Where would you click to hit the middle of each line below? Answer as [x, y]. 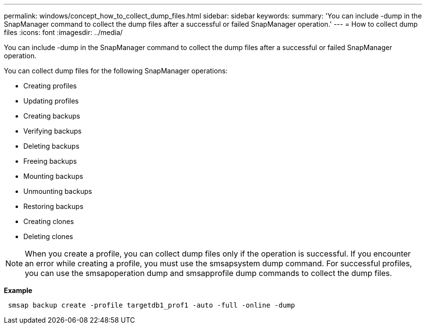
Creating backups [52, 116]
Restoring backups [53, 206]
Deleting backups [52, 146]
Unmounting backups [58, 191]
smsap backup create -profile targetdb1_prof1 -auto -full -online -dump [151, 305]
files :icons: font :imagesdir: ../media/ [63, 32]
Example [18, 290]
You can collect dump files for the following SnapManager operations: [116, 71]
